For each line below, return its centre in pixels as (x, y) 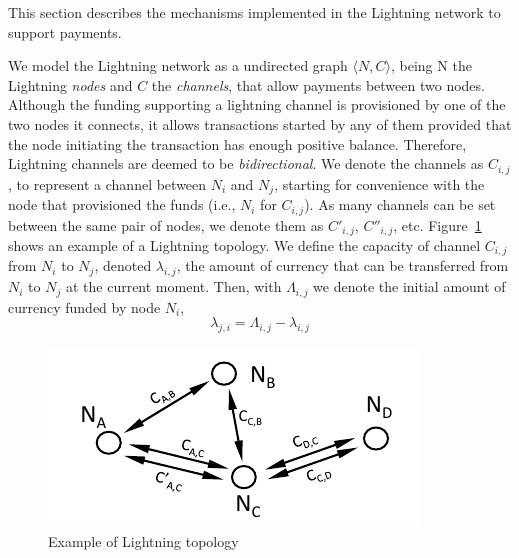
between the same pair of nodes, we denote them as (166, 224)
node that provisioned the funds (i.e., (122, 204)
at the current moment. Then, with (173, 286)
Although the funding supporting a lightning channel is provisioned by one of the (257, 104)
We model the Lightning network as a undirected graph (178, 65)
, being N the (431, 65)
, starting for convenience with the (379, 183)
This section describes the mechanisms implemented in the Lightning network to (254, 12)
